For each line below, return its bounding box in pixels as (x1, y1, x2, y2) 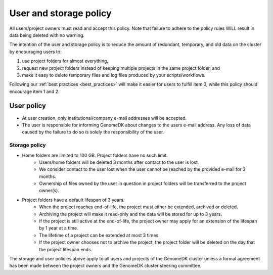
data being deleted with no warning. (9, 32, 84, 38)
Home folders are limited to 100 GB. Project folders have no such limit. (22, 152, 168, 158)
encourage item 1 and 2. (9, 88, 60, 95)
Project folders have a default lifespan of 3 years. (22, 197, 125, 203)
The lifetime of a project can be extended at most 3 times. (39, 232, 160, 238)
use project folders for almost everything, (22, 58, 109, 64)
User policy (9, 102, 47, 110)
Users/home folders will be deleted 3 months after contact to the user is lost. (39, 159, 199, 165)
